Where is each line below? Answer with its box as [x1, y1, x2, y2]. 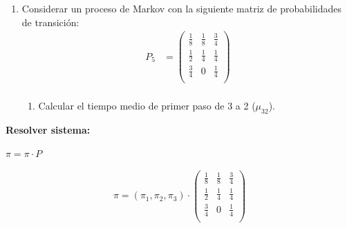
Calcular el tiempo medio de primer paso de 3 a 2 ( [38, 99, 256, 113]
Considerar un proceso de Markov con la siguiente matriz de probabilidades [21, 1, 341, 15]
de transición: [21, 14, 79, 29]
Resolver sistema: [6, 123, 91, 137]
